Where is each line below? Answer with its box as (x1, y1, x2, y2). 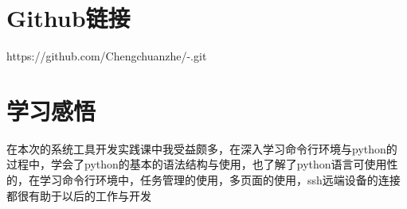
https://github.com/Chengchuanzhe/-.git (6, 48, 207, 64)
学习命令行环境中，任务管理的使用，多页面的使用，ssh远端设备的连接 (39, 172, 401, 188)
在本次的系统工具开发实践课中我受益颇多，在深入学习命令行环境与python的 (6, 140, 397, 157)
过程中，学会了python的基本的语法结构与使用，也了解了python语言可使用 (6, 156, 387, 172)
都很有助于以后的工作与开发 (6, 187, 151, 203)
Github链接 (6, 2, 131, 34)
